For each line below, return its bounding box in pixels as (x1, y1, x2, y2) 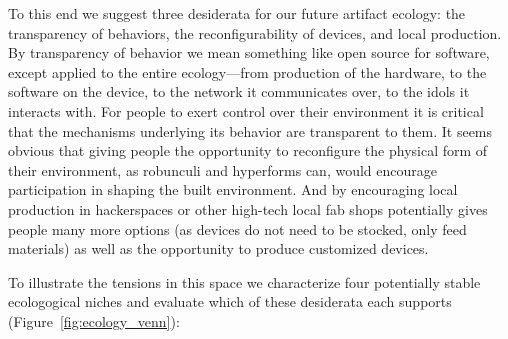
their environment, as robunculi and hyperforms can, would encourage (8, 159, 437, 180)
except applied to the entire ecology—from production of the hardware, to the (8, 61, 487, 82)
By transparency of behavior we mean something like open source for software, (8, 42, 490, 63)
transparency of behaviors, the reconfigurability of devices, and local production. (8, 22, 502, 43)
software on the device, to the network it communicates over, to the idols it (8, 81, 470, 102)
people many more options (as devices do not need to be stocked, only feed (8, 218, 467, 239)
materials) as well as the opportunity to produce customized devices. (8, 238, 429, 259)
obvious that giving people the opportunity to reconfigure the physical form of (8, 140, 488, 161)
